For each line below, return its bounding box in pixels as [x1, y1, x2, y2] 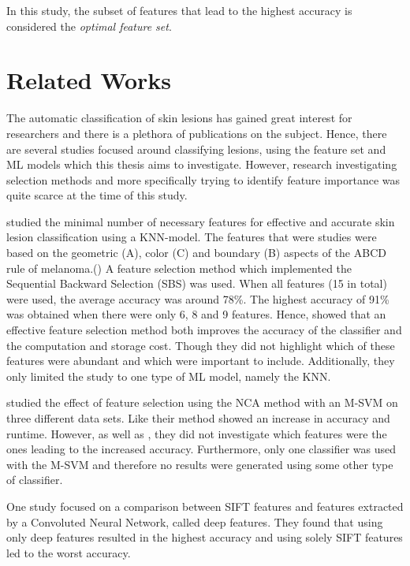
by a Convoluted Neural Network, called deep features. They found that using [6, 513, 383, 530]
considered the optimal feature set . [6, 17, 172, 34]
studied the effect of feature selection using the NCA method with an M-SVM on [6, 394, 398, 411]
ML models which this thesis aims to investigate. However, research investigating [6, 156, 397, 173]
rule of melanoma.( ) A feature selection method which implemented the [6, 259, 352, 276]
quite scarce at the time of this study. [6, 187, 188, 203]
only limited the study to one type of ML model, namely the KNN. [6, 367, 331, 384]
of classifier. [6, 471, 63, 488]
